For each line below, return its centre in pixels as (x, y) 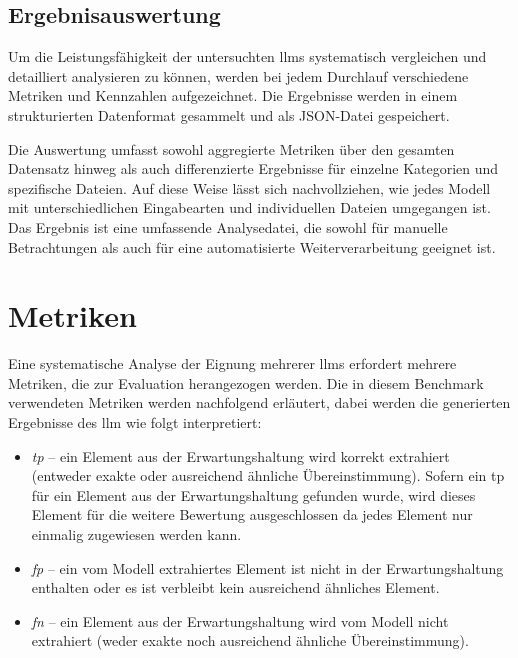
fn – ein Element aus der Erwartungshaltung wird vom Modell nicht (240, 620)
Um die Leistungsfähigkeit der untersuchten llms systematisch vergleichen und (247, 56)
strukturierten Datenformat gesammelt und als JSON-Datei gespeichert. (229, 114)
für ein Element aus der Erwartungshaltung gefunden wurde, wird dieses (253, 494)
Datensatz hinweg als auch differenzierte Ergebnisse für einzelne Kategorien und (253, 168)
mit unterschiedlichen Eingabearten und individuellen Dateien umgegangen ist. (249, 207)
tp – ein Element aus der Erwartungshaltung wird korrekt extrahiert (240, 455)
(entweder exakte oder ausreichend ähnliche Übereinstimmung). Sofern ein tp (268, 475)
